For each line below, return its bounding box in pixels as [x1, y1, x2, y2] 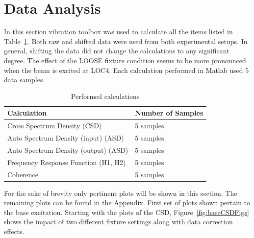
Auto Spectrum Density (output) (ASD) [7, 144, 128, 155]
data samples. [4, 74, 45, 85]
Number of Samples [135, 108, 203, 118]
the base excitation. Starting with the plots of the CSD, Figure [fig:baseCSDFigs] [4, 207, 249, 217]
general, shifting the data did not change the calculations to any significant [4, 46, 229, 56]
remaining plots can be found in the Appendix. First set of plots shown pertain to [4, 197, 251, 208]
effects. [4, 226, 25, 236]
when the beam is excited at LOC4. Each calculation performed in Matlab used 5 [4, 65, 249, 75]
